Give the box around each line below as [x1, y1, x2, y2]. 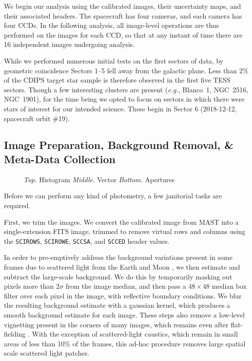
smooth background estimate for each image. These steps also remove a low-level [4, 309, 245, 319]
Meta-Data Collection [4, 151, 116, 166]
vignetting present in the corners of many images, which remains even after [4, 319, 229, 329]
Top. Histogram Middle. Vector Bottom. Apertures [23, 174, 175, 184]
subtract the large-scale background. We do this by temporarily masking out [4, 271, 233, 281]
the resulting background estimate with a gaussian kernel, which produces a [4, 300, 231, 310]
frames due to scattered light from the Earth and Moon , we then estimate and [4, 261, 240, 272]
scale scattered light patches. [4, 348, 90, 358]
